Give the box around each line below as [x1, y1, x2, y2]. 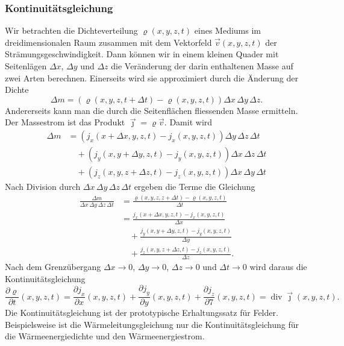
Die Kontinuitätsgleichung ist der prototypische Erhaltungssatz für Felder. [5, 306, 278, 319]
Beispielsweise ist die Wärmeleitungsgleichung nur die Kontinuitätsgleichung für [5, 318, 299, 330]
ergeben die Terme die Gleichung [134, 180, 255, 193]
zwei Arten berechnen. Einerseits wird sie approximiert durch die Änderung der [5, 71, 298, 84]
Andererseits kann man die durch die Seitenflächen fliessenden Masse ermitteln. [5, 104, 298, 116]
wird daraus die [249, 260, 307, 273]
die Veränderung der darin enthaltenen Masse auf [111, 60, 293, 72]
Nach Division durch [5, 180, 81, 193]
